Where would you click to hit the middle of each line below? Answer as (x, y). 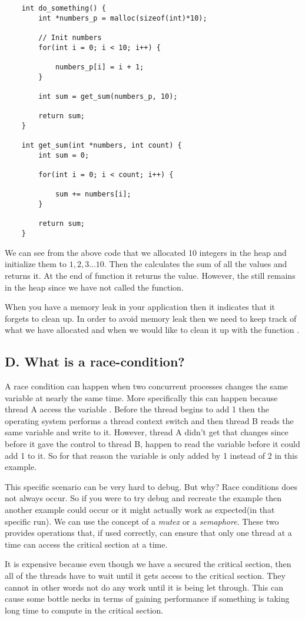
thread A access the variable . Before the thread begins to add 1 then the (137, 409)
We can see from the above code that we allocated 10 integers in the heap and (146, 252)
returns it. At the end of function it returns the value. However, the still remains (150, 275)
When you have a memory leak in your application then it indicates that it (140, 307)
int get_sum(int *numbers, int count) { (102, 146)
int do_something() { (64, 8)
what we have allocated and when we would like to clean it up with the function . (152, 330)
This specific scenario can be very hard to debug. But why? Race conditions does (151, 486)
